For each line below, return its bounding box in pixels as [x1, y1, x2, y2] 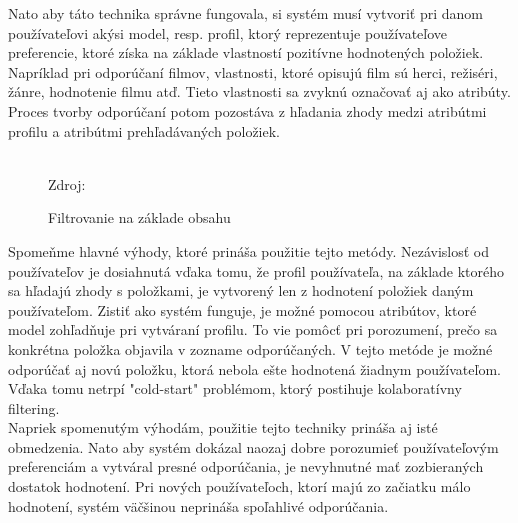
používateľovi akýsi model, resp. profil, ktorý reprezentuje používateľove [8, 22, 448, 43]
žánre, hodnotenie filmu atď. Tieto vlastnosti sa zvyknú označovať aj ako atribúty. [8, 81, 511, 102]
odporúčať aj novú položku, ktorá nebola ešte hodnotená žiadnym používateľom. [8, 358, 501, 379]
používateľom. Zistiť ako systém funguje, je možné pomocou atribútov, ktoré [8, 299, 477, 320]
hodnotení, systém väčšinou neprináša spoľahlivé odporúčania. [8, 495, 389, 516]
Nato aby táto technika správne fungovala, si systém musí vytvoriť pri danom [8, 3, 483, 23]
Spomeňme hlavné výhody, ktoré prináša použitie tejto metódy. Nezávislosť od [8, 240, 490, 261]
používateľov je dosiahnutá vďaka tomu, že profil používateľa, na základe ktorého [8, 260, 505, 281]
